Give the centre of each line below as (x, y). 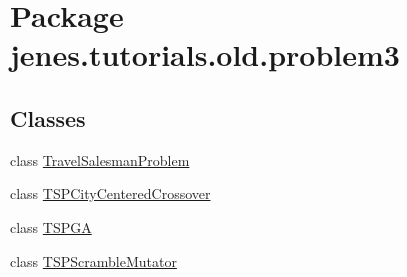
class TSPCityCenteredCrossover (110, 193)
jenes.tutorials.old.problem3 (205, 54)
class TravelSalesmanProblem (100, 159)
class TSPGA (51, 226)
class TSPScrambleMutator (93, 260)
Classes (48, 117)
